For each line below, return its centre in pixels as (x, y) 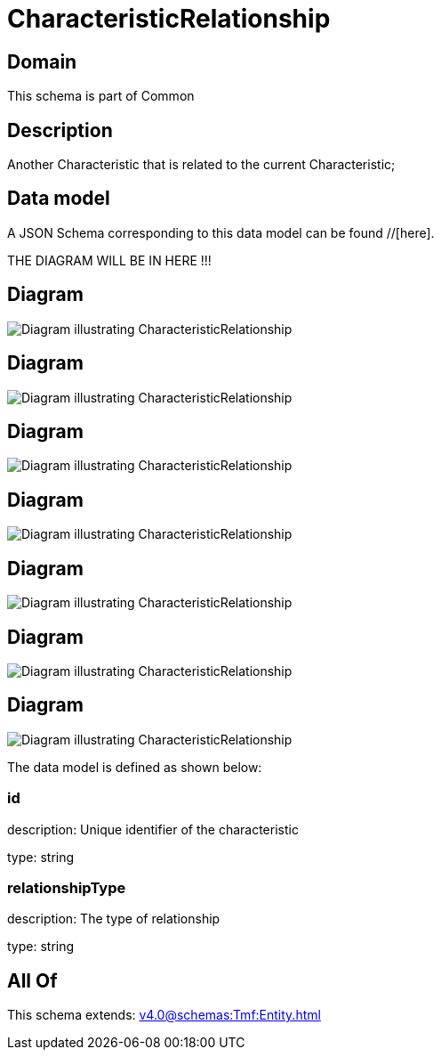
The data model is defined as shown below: (135, 767)
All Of (32, 980)
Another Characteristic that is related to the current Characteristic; (201, 165)
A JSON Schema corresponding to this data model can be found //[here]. (221, 232)
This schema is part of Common (101, 96)
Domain (42, 61)
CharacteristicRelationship (169, 19)
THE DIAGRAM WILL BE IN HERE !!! (109, 260)
